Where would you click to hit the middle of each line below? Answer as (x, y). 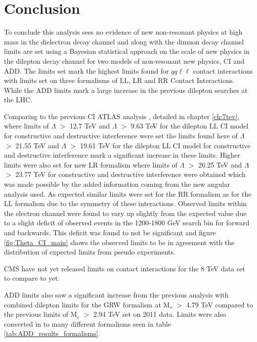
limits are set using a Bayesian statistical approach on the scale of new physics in (127, 51)
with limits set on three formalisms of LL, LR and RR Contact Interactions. (119, 80)
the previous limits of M (41, 314)
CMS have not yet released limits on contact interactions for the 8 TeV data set (125, 268)
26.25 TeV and (220, 164)
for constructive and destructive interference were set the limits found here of (121, 136)
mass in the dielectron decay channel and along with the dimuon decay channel (124, 41)
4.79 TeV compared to (219, 304)
